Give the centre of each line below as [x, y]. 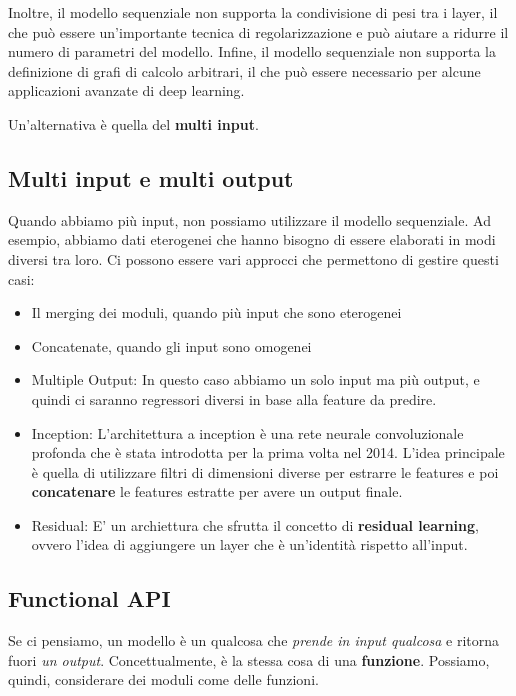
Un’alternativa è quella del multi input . [133, 123]
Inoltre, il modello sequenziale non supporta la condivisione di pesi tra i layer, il [253, 12]
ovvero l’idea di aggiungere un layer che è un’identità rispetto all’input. [249, 544]
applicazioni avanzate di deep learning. [126, 90]
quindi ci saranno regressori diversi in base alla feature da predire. [234, 398]
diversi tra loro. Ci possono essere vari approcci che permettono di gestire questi [253, 258]
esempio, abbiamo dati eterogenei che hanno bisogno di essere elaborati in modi [252, 239]
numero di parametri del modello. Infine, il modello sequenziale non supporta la [252, 51]
